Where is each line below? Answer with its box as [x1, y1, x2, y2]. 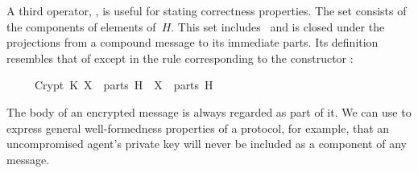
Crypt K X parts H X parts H [34, 76, 213, 93]
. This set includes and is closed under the [171, 18, 385, 35]
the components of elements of [6, 18, 156, 35]
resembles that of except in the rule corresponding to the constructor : [6, 49, 354, 66]
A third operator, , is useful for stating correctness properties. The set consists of [6, 2, 407, 19]
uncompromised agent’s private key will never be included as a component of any [6, 135, 407, 152]
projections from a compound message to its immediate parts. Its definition [6, 34, 379, 51]
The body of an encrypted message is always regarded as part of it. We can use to [6, 103, 412, 120]
